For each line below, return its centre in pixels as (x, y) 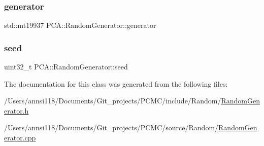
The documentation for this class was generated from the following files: (116, 83)
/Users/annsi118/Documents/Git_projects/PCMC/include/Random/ (113, 101)
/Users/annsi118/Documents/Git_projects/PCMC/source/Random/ (111, 127)
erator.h (16, 110)
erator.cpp (20, 137)
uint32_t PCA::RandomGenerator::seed (66, 67)
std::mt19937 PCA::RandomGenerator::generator (80, 25)
